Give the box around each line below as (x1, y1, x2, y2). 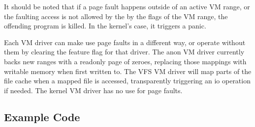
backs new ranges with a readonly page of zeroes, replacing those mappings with (4, 56, 247, 66)
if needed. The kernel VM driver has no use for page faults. (4, 85, 183, 95)
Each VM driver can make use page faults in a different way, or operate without (4, 37, 246, 47)
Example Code (4, 109, 80, 124)
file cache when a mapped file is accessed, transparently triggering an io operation (4, 76, 251, 86)
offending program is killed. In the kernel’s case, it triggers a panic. (4, 21, 206, 31)
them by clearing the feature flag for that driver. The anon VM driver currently (4, 47, 245, 57)
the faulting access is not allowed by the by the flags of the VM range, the (4, 11, 228, 21)
